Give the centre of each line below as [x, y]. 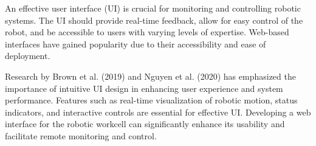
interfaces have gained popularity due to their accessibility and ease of [136, 43]
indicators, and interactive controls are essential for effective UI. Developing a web [158, 112]
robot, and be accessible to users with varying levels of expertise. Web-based [147, 32]
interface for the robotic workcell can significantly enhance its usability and [145, 124]
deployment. [28, 56]
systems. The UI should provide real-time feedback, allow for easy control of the [154, 20]
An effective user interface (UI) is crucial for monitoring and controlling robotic [153, 8]
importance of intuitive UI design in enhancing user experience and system [144, 88]
